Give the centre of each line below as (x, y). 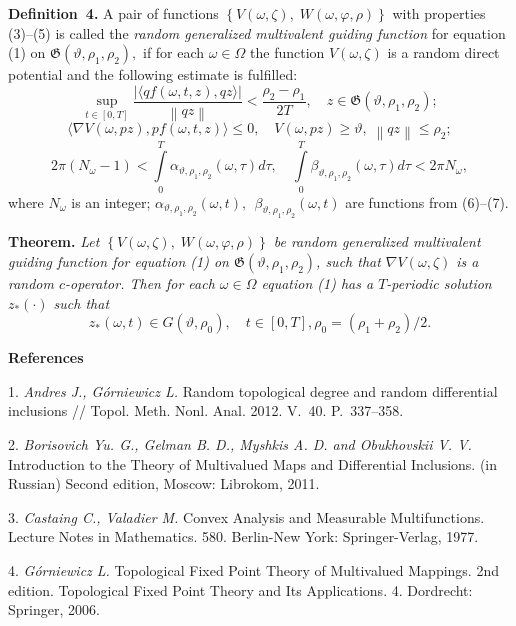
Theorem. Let (54, 241)
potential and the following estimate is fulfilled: (153, 74)
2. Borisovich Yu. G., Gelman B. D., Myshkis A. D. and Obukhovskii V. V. (240, 443)
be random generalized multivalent (377, 241)
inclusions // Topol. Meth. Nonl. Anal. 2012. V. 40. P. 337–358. (206, 410)
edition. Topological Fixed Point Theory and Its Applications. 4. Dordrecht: (240, 589)
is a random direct (443, 52)
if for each (173, 52)
